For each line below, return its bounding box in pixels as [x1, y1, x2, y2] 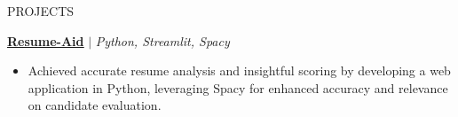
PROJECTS [7, 2, 75, 19]
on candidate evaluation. [28, 96, 162, 114]
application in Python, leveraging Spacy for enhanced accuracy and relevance [28, 78, 448, 97]
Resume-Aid [7, 31, 84, 50]
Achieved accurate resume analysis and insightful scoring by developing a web [28, 61, 451, 80]
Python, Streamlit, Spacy [95, 31, 230, 50]
